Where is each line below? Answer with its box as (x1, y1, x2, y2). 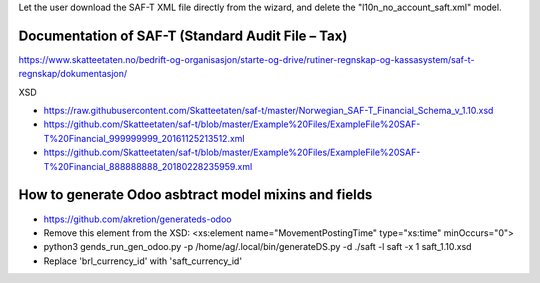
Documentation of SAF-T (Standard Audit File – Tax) (18, 27, 348, 44)
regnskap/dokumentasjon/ (18, 68, 128, 80)
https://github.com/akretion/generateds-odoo (43, 213, 232, 225)
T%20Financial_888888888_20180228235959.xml (43, 160, 253, 172)
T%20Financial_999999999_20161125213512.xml (43, 132, 245, 144)
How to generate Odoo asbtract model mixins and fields (18, 186, 373, 204)
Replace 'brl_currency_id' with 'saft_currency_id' (43, 255, 243, 267)
